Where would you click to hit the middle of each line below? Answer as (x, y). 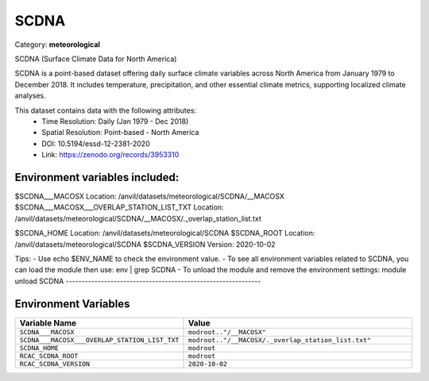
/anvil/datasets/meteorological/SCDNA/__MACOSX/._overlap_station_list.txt (138, 218)
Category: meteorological (58, 44)
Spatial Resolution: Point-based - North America (120, 133)
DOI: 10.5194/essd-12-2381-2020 (96, 144)
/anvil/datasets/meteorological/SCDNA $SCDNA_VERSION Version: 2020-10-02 (145, 244)
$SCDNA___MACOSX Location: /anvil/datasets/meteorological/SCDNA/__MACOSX (150, 196)
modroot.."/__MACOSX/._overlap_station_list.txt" (279, 340)
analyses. (31, 96)
